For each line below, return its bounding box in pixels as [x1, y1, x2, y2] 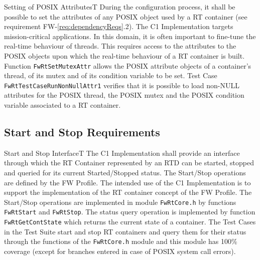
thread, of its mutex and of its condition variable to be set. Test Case [4, 70, 217, 81]
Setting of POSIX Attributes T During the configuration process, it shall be [4, 2, 235, 12]
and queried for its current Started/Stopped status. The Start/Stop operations [4, 167, 246, 178]
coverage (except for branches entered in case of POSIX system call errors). [4, 246, 236, 256]
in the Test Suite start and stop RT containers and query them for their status [4, 226, 246, 236]
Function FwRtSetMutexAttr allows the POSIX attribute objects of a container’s [4, 60, 251, 71]
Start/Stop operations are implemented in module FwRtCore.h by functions [4, 196, 236, 207]
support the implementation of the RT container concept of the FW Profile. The [4, 187, 252, 197]
